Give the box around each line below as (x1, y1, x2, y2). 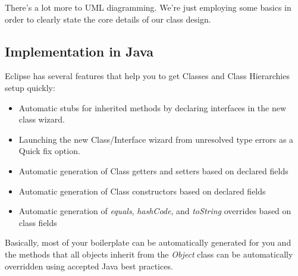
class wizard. (18, 113, 65, 126)
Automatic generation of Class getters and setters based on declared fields (18, 164, 288, 177)
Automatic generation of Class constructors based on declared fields (18, 184, 266, 197)
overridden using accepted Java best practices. (5, 259, 173, 272)
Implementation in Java (5, 42, 153, 60)
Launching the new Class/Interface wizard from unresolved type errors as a (18, 133, 294, 145)
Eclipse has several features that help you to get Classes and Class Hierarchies (5, 70, 290, 82)
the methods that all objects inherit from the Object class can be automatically (5, 247, 293, 260)
